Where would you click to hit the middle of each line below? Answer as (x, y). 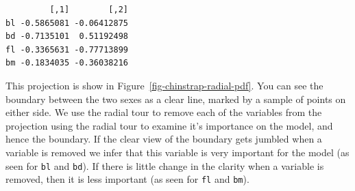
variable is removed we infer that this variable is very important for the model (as (177, 152)
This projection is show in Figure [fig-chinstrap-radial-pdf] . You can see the (164, 85)
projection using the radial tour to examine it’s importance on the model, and (169, 125)
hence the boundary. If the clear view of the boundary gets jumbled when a (164, 139)
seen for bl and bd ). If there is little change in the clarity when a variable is (165, 165)
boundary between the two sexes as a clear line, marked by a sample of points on (176, 99)
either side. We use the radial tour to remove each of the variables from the (164, 112)
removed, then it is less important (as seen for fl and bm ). (127, 179)
